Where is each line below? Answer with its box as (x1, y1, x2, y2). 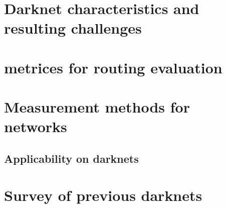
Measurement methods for (4, 96, 190, 117)
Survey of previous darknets (4, 185, 202, 205)
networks (4, 116, 67, 137)
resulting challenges (4, 18, 142, 38)
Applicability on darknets (4, 150, 139, 166)
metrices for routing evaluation (4, 57, 222, 77)
